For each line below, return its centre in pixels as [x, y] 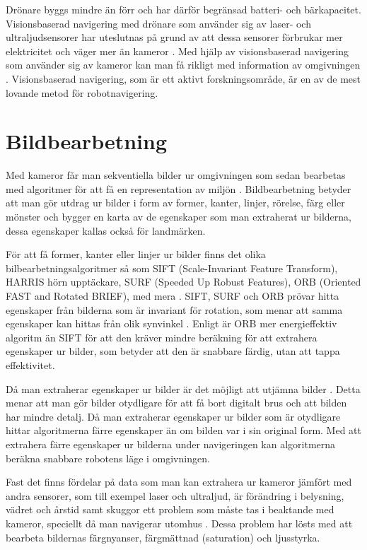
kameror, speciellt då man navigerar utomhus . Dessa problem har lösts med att [179, 523]
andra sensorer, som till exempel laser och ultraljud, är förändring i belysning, [175, 495]
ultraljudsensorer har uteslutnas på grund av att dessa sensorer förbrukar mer [174, 37]
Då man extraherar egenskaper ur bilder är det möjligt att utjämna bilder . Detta [183, 388]
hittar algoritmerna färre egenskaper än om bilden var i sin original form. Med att [183, 430]
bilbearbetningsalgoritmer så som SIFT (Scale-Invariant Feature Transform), [172, 268]
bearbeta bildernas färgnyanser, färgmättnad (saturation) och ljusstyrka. [163, 537]
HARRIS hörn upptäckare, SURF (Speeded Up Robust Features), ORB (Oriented [183, 282]
